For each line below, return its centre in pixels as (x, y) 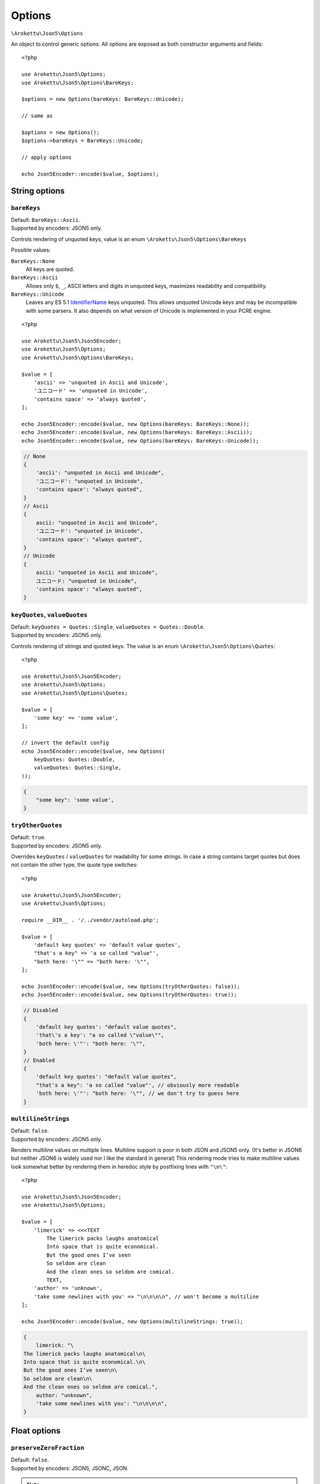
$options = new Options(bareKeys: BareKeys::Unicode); (103, 99)
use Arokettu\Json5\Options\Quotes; (75, 693)
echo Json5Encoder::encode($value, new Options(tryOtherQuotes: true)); (129, 995)
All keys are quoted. (50, 269)
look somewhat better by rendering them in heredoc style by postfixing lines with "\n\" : (119, 1166)
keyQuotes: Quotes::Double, (74, 759)
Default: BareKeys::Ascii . (45, 220)
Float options (36, 1431)
